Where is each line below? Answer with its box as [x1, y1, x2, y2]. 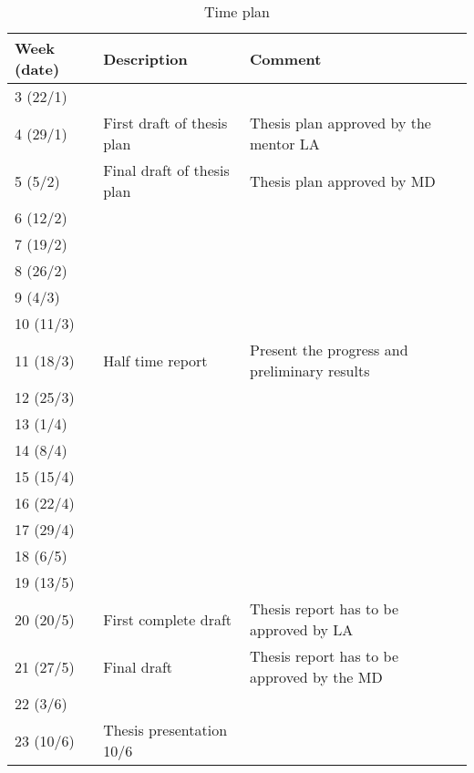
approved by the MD [250, 666, 383, 687]
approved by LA [250, 619, 354, 640]
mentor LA [250, 133, 320, 154]
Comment [250, 47, 322, 69]
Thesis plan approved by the [250, 112, 431, 133]
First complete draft [103, 608, 232, 630]
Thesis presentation [103, 719, 228, 740]
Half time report [103, 349, 208, 371]
